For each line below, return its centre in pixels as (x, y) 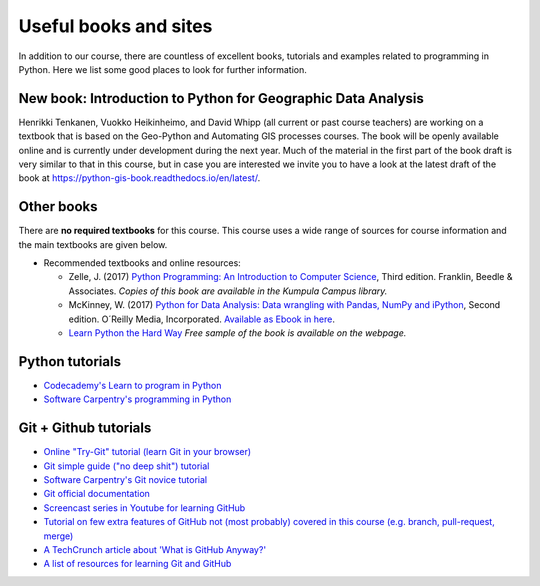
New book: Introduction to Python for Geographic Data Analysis (221, 98)
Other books (58, 206)
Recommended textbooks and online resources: (142, 263)
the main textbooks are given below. (93, 244)
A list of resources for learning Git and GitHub (137, 564)
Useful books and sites (115, 26)
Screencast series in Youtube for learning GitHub (144, 507)
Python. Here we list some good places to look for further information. (162, 69)
